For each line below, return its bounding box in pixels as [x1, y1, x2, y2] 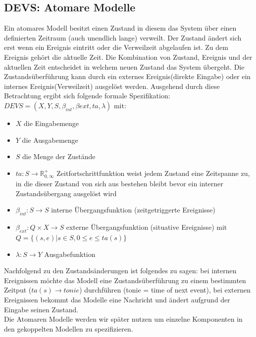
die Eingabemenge [24, 118, 79, 128]
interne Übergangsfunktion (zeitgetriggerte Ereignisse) [51, 205, 215, 215]
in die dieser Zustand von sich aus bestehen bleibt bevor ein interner [15, 178, 223, 189]
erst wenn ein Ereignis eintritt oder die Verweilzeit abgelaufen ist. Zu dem [4, 42, 228, 52]
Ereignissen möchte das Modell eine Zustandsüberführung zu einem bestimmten [4, 275, 246, 285]
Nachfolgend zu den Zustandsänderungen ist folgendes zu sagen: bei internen [4, 265, 237, 276]
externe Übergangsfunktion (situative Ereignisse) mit [66, 222, 227, 232]
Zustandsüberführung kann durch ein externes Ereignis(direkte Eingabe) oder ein [4, 71, 251, 82]
